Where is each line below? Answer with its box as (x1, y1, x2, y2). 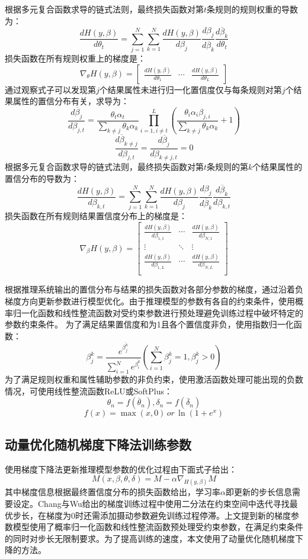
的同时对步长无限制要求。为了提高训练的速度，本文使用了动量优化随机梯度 (5, 532, 295, 544)
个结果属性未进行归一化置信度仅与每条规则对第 (99, 83, 282, 95)
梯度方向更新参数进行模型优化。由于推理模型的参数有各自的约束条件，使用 (5, 294, 295, 307)
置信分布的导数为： (5, 172, 79, 185)
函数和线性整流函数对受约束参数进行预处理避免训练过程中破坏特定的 (37, 306, 303, 319)
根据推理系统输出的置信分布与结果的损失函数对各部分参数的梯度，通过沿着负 (5, 283, 303, 295)
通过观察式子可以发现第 (5, 83, 96, 95)
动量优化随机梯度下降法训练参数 (5, 435, 191, 453)
